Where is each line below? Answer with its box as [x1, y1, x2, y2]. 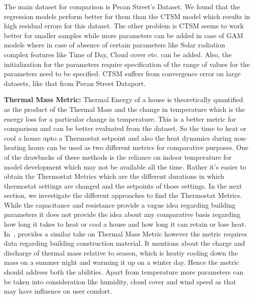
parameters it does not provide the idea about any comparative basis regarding [4, 209, 241, 219]
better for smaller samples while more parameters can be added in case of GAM [4, 30, 243, 40]
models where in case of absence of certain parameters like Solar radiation [4, 40, 225, 50]
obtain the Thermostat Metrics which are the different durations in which [4, 171, 225, 181]
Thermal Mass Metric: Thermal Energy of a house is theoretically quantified [4, 94, 243, 105]
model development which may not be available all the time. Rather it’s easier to [4, 161, 246, 171]
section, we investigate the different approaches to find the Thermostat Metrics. [4, 190, 242, 200]
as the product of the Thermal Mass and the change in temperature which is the [4, 104, 245, 114]
